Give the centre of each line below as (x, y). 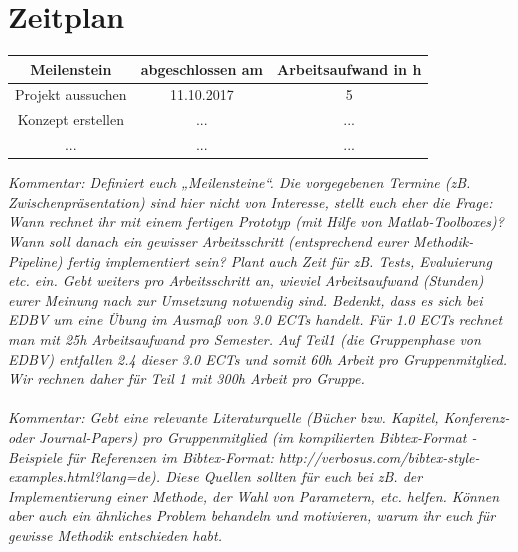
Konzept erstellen (70, 119)
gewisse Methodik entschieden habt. (115, 534)
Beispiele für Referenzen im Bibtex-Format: (141, 456)
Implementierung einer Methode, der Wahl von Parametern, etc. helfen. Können (254, 495)
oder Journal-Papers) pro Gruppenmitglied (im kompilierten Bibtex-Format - (242, 436)
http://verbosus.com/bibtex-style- (379, 456)
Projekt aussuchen (71, 94)
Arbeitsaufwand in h (349, 68)
